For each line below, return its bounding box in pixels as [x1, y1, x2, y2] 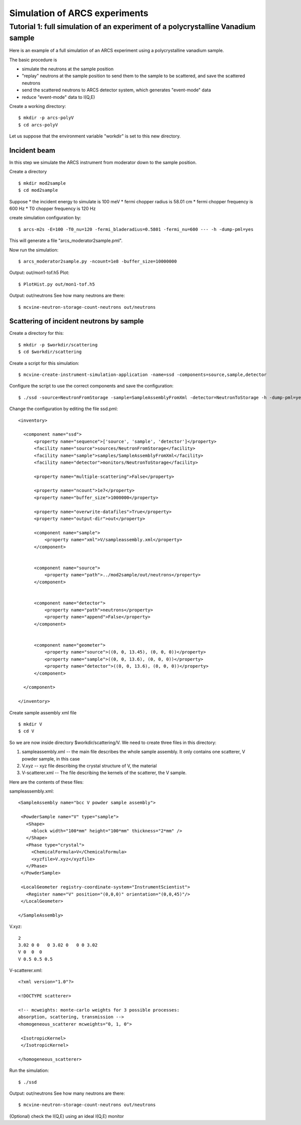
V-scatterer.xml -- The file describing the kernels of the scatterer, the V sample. [22, 770, 187, 776]
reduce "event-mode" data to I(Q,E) [22, 94, 95, 100]
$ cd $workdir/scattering [18, 349, 82, 355]
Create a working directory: [9, 103, 66, 109]
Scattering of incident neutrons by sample [9, 317, 144, 326]
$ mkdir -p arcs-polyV [18, 115, 74, 120]
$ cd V [18, 728, 35, 734]
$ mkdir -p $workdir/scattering [18, 342, 98, 347]
